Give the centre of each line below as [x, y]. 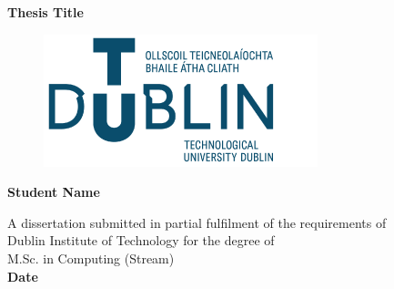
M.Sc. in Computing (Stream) [91, 258]
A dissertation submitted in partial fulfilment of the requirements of [197, 222]
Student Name [54, 192]
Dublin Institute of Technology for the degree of [141, 240]
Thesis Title [45, 12]
